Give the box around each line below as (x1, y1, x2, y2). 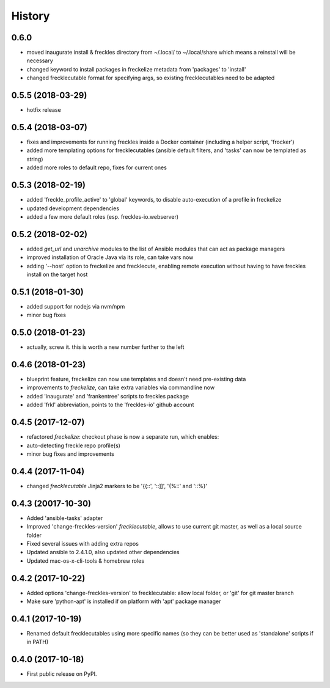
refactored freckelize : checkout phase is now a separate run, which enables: (26, 433, 219, 441)
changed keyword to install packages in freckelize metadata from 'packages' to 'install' (26, 65, 246, 73)
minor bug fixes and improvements (26, 450, 114, 458)
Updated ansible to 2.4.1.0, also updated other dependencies (26, 549, 180, 556)
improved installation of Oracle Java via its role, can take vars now (26, 254, 194, 261)
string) (26, 155, 43, 163)
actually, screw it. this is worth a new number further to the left (26, 343, 185, 351)
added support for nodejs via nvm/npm (26, 302, 125, 310)
